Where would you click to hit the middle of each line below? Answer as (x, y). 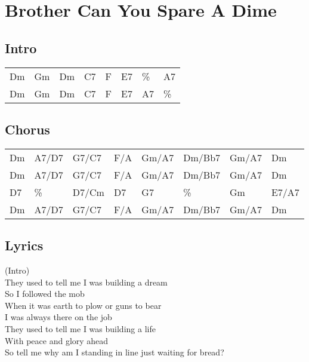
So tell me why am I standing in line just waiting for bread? (115, 352)
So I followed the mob (45, 294)
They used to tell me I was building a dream (86, 282)
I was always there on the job (58, 317)
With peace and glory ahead (57, 340)
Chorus (27, 129)
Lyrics (24, 245)
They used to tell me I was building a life (80, 328)
